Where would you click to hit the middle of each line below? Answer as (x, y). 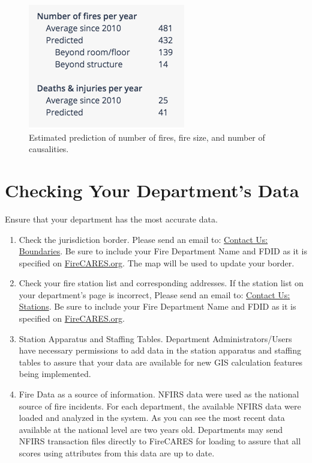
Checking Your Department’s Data (152, 190)
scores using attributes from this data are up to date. (117, 453)
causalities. (49, 149)
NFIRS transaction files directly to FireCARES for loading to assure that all (160, 441)
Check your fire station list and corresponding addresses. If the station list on (161, 283)
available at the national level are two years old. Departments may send (151, 429)
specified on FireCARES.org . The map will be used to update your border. (157, 262)
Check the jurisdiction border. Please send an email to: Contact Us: (143, 239)
